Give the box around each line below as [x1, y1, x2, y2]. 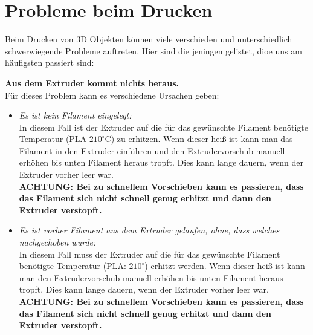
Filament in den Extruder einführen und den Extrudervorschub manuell [19, 144, 285, 157]
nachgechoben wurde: [19, 236, 96, 249]
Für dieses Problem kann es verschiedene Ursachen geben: [5, 88, 219, 101]
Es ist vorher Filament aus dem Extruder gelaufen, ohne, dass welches [19, 224, 280, 236]
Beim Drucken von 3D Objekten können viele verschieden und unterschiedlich [5, 33, 292, 45]
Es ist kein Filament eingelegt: [19, 109, 132, 122]
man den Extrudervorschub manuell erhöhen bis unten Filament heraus [19, 271, 283, 284]
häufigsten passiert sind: [5, 56, 94, 69]
